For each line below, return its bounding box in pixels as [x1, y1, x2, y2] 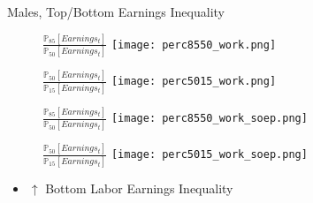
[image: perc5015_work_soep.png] [111, 148, 308, 162]
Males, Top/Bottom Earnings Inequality [7, 3, 225, 20]
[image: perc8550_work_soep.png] [111, 112, 308, 125]
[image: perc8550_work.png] [111, 38, 277, 51]
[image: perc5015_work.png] [111, 75, 277, 88]
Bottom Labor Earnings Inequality [45, 179, 233, 198]
